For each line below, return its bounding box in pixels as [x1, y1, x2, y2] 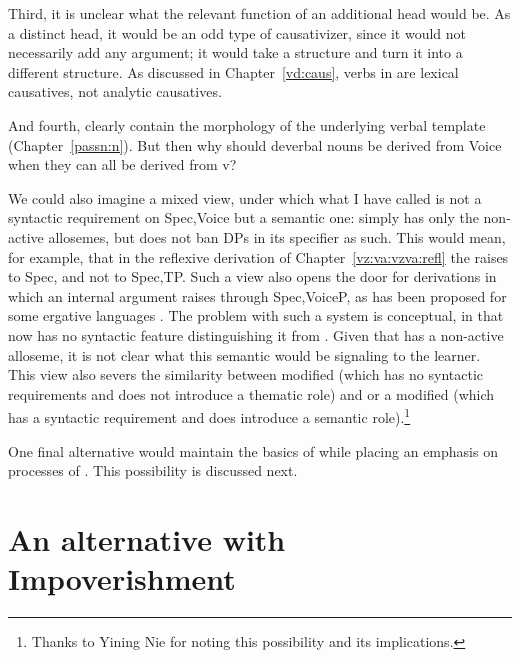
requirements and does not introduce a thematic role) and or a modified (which [8, 383, 495, 404]
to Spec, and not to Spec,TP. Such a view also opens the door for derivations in [8, 266, 497, 287]
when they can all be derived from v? [8, 154, 237, 175]
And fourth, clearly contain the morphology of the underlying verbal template [8, 114, 486, 135]
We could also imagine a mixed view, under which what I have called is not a [8, 187, 482, 208]
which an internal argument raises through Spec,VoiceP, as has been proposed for [8, 285, 507, 306]
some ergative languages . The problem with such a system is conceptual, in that [8, 305, 504, 326]
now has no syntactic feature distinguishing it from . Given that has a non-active [8, 324, 504, 345]
